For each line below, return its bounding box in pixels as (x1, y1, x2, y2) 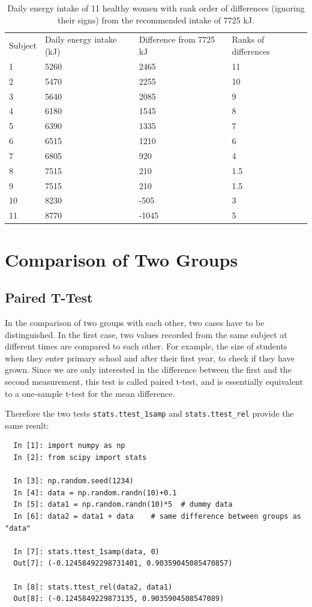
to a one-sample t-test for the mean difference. (5, 387, 175, 399)
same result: (5, 418, 49, 431)
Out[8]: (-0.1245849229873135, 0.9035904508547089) (13, 594, 224, 603)
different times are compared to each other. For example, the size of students (5, 340, 287, 352)
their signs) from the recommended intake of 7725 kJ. (58, 13, 254, 26)
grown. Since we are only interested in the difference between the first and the (5, 363, 292, 376)
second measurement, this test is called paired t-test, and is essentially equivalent (5, 375, 303, 387)
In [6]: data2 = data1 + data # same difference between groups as (13, 512, 301, 521)
